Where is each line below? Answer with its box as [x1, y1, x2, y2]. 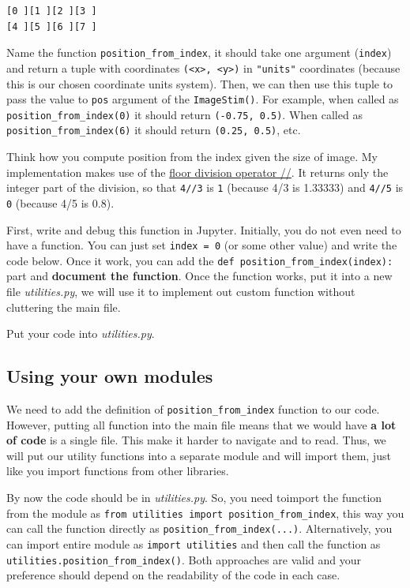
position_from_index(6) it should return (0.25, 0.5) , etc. [6, 122, 301, 138]
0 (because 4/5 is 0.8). [6, 194, 115, 211]
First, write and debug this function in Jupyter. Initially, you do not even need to [6, 221, 401, 238]
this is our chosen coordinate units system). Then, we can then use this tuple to [6, 75, 393, 92]
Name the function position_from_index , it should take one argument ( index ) [6, 44, 392, 61]
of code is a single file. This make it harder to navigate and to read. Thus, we [6, 432, 386, 448]
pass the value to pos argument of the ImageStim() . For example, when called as [6, 91, 399, 107]
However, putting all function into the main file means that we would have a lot [6, 416, 397, 433]
